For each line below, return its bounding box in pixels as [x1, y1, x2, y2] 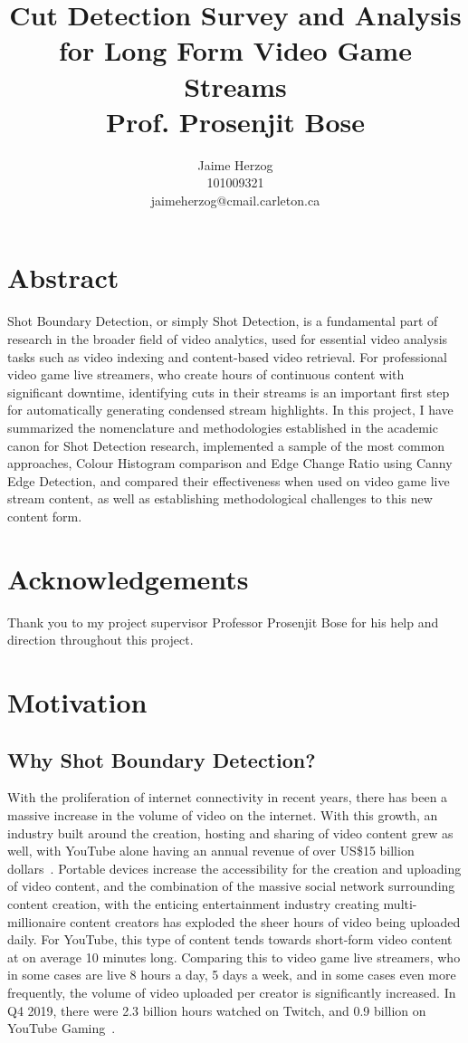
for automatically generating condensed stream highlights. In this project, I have [7, 400, 454, 419]
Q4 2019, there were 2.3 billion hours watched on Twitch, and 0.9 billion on [7, 1000, 426, 1019]
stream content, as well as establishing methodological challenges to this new [7, 489, 433, 508]
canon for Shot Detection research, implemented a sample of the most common [7, 435, 445, 455]
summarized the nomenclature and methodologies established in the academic [7, 417, 438, 436]
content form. [7, 506, 82, 525]
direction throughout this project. [7, 630, 194, 649]
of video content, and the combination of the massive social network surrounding [7, 876, 455, 895]
